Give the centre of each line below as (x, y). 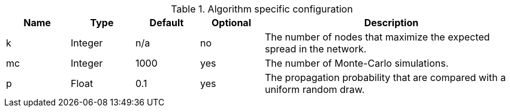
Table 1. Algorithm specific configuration (262, 9)
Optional (231, 23)
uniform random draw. (315, 89)
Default (167, 23)
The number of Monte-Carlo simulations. (357, 63)
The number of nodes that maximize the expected (378, 37)
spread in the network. (316, 49)
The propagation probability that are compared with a (385, 77)
